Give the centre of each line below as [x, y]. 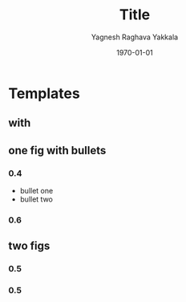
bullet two [36, 199]
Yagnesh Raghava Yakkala [135, 37]
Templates [44, 93]
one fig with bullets [57, 150]
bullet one [36, 191]
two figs [29, 246]
